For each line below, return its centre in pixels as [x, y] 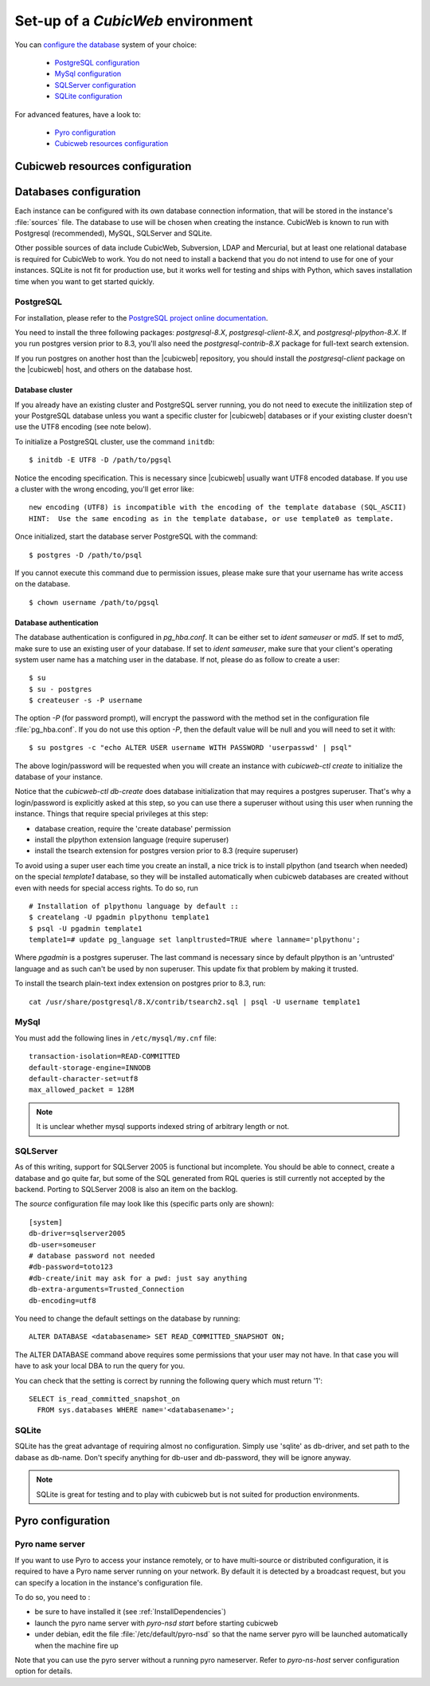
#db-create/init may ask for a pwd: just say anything [138, 1278]
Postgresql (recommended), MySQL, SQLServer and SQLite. [113, 233]
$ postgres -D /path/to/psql [86, 555]
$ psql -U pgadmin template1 [86, 928]
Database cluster [44, 390]
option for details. [44, 1671]
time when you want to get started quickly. [84, 281]
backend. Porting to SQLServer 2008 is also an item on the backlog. [126, 1190]
